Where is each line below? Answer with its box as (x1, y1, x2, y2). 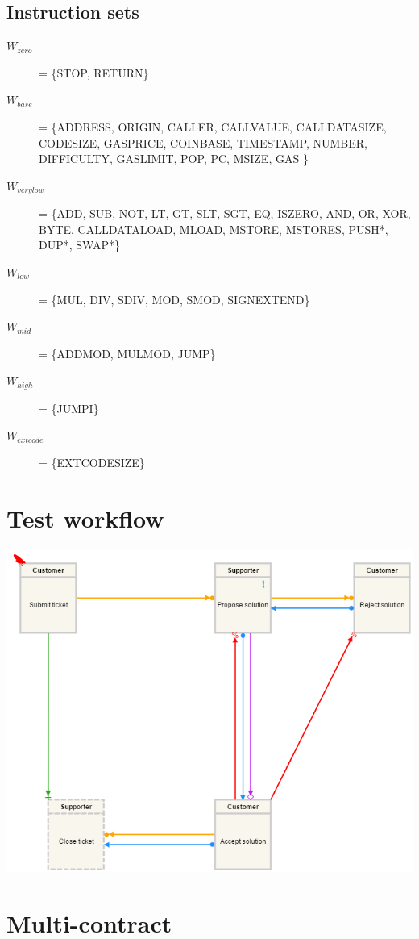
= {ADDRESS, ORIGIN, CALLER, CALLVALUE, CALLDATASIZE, (39, 118, 387, 135)
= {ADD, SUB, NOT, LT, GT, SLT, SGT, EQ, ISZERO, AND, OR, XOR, (39, 205, 411, 222)
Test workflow (6, 501, 164, 534)
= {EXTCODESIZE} (39, 454, 145, 471)
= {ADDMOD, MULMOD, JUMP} (39, 344, 216, 361)
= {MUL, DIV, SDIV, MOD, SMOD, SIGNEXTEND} (39, 290, 310, 307)
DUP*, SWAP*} (39, 236, 120, 253)
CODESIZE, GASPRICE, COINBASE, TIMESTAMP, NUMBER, (39, 134, 367, 151)
